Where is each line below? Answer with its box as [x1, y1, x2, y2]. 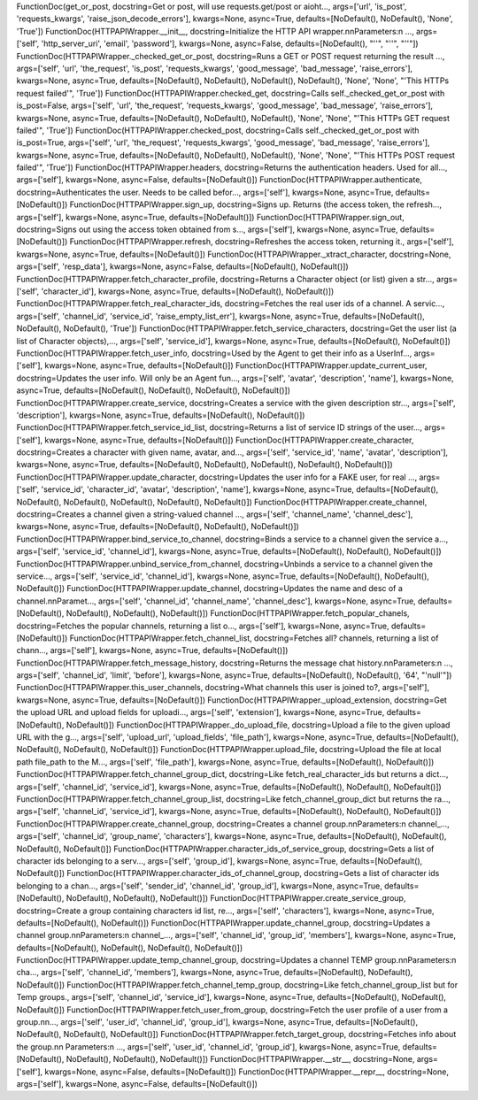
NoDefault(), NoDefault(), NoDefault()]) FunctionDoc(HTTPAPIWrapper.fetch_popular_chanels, [66, 608, 411, 619]
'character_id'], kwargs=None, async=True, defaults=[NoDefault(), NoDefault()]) [41, 286, 335, 296]
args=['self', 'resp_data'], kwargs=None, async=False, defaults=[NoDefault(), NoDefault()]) [16, 261, 349, 272]
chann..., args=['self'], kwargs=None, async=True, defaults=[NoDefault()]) [16, 645, 289, 656]
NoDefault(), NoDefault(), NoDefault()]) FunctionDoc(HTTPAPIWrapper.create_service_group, [66, 893, 406, 904]
